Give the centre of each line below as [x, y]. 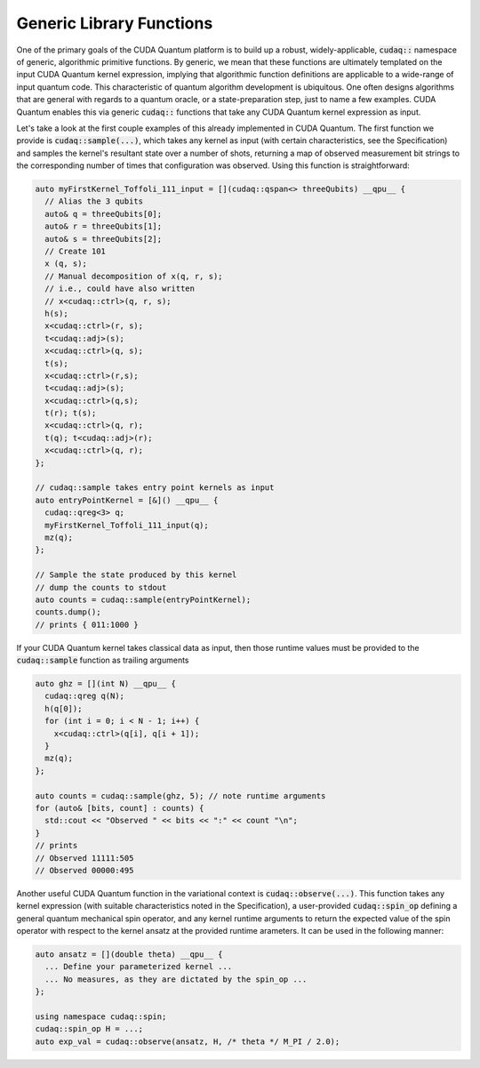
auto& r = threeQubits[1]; [104, 226]
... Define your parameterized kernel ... [139, 967]
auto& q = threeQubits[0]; [104, 214]
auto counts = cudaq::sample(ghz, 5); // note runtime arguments [180, 795]
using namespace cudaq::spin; [101, 1017]
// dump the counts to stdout [101, 587]
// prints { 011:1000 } [87, 624]
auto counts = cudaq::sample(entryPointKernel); [143, 599]
